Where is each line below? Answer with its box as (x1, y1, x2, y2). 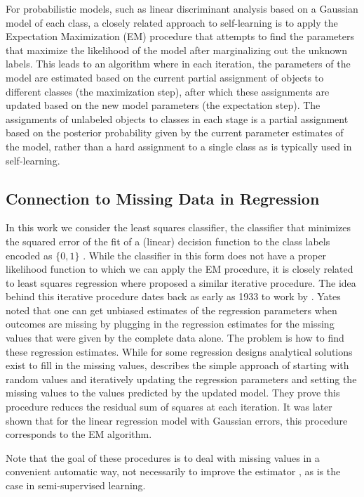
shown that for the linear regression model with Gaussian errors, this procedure (6, 413, 348, 427)
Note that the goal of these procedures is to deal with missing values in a (6, 450, 320, 465)
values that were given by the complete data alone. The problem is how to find (6, 330, 344, 345)
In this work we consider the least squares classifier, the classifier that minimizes (6, 220, 351, 235)
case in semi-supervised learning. (6, 478, 146, 493)
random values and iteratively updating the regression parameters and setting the (6, 371, 357, 386)
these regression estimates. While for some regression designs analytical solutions (6, 344, 353, 359)
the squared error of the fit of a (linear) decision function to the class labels (6, 233, 330, 248)
